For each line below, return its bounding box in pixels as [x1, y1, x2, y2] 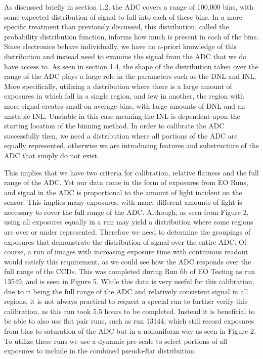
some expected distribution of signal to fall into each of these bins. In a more [4, 11, 243, 22]
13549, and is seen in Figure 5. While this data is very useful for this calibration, [4, 276, 254, 287]
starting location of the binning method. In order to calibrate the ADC [4, 120, 225, 131]
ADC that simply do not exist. [4, 150, 99, 160]
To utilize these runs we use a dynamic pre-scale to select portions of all [4, 335, 228, 346]
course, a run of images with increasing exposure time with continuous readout [4, 246, 248, 257]
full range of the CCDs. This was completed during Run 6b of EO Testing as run [4, 266, 255, 277]
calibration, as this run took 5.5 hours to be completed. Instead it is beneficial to [4, 305, 255, 316]
